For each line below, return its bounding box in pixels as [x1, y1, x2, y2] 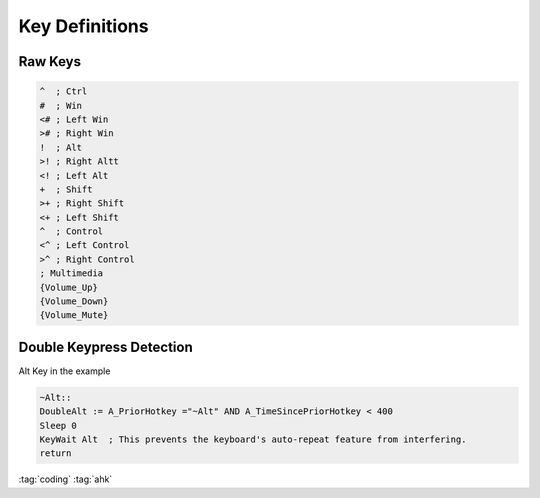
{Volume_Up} [39, 281, 99, 293]
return [39, 448, 72, 459]
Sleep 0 [39, 420, 77, 431]
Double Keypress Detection [18, 338, 194, 355]
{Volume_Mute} [39, 310, 109, 321]
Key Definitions [18, 15, 149, 37]
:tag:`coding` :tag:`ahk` [18, 473, 113, 485]
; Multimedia [39, 268, 104, 279]
